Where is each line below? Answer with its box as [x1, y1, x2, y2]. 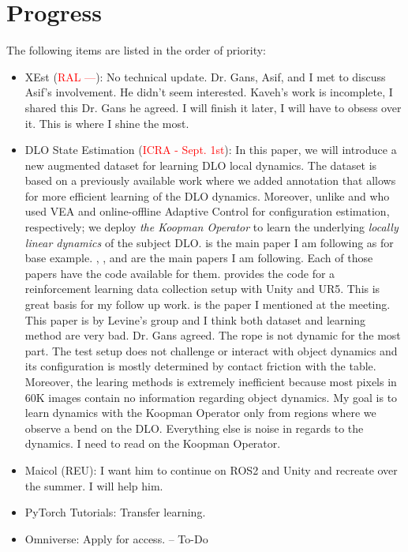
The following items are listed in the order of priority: [6, 42, 266, 58]
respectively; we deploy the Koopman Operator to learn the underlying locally [24, 219, 399, 235]
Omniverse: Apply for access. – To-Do [24, 530, 208, 546]
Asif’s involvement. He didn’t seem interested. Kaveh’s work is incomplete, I [24, 84, 393, 100]
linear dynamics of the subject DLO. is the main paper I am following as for [24, 234, 394, 250]
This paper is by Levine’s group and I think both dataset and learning [24, 311, 365, 328]
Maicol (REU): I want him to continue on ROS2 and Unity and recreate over [24, 461, 398, 478]
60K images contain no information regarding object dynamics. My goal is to [24, 389, 398, 405]
